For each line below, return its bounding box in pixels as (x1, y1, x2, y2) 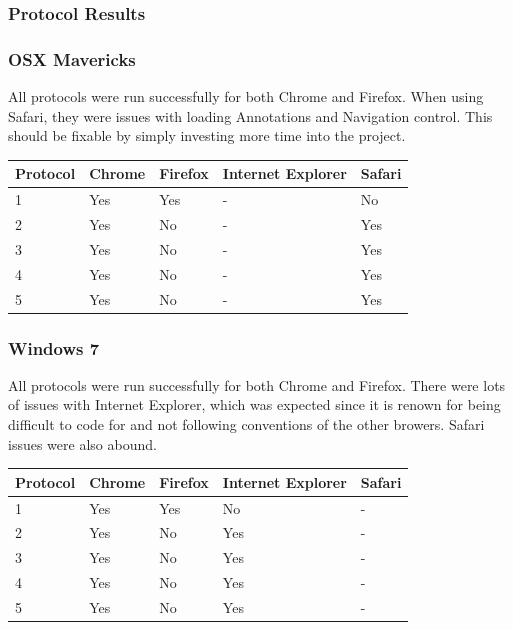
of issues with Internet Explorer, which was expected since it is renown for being (8, 394, 501, 415)
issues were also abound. (8, 433, 157, 454)
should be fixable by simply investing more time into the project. (8, 125, 406, 146)
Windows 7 (8, 335, 100, 360)
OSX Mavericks (8, 46, 136, 71)
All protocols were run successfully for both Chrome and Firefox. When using (8, 86, 484, 107)
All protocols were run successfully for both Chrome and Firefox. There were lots (8, 374, 506, 395)
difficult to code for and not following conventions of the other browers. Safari (8, 414, 485, 435)
